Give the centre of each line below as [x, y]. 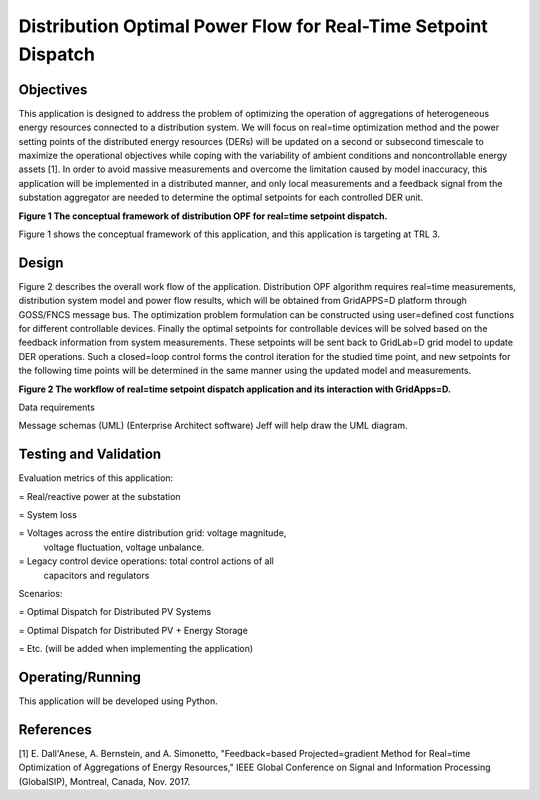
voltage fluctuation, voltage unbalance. [124, 547]
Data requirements [56, 407]
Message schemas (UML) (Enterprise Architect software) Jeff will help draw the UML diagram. [213, 426]
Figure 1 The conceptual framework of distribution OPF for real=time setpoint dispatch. [203, 216]
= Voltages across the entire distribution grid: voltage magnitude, [152, 533]
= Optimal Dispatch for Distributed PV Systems [115, 612]
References [55, 729]
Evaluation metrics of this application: [96, 478]
